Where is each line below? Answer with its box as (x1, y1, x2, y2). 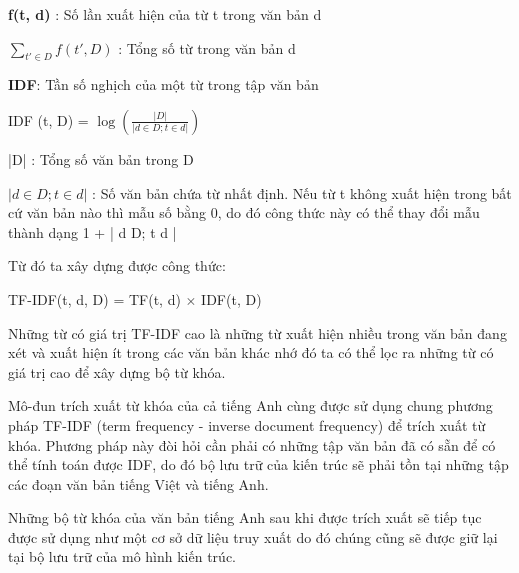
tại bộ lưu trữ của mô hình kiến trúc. (8, 546, 237, 567)
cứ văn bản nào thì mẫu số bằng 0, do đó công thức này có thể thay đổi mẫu (8, 202, 480, 223)
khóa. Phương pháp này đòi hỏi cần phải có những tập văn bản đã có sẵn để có (8, 434, 496, 455)
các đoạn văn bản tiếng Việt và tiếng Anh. (8, 473, 269, 494)
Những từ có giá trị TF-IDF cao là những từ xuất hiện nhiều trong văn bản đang (8, 322, 507, 343)
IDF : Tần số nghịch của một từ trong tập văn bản (8, 74, 319, 95)
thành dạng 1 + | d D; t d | (8, 221, 177, 242)
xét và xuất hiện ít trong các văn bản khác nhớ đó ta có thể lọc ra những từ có (8, 342, 494, 363)
